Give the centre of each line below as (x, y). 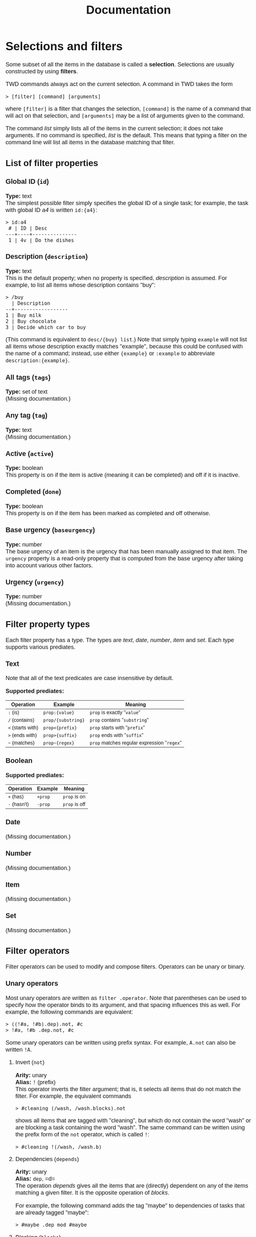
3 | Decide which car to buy (46, 327)
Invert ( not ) (30, 1062)
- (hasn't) (18, 805)
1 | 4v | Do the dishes (41, 240)
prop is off (74, 805)
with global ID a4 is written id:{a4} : (51, 210)
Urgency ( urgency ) (34, 582)
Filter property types (48, 624)
